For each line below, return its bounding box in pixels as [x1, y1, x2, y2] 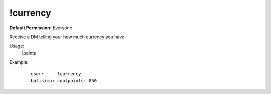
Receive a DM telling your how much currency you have [9, 34, 125, 40]
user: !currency [31, 71, 81, 77]
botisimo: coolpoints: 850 [31, 78, 97, 83]
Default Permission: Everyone [9, 25, 73, 31]
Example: [9, 59, 29, 65]
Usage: [9, 43, 25, 49]
